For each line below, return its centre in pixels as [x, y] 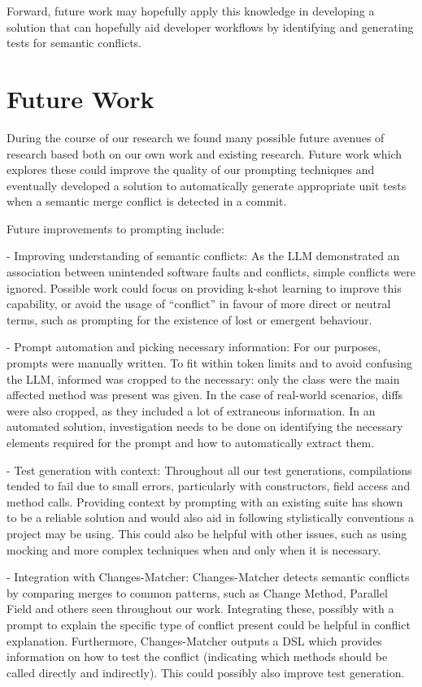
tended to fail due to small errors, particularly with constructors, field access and [209, 486]
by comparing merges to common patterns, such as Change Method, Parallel [197, 592]
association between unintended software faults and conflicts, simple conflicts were [211, 272]
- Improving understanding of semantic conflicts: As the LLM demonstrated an [203, 256]
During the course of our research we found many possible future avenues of [196, 137]
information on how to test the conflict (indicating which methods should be [197, 657]
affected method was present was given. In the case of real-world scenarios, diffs [205, 395]
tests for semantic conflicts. [74, 43]
